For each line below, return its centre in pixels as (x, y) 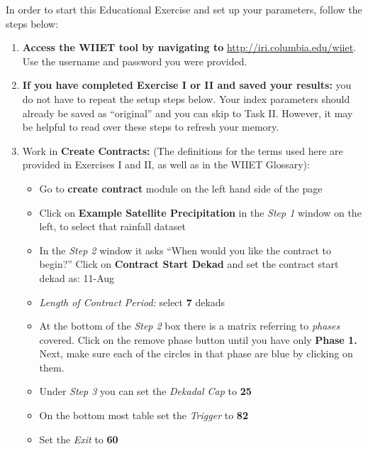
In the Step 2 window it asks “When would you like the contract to (185, 250)
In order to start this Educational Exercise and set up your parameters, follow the (184, 9)
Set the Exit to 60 (79, 439)
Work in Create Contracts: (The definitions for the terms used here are (183, 150)
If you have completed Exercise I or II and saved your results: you (187, 85)
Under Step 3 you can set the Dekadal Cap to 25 (145, 391)
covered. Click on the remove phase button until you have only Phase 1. (198, 339)
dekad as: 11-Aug (77, 277)
